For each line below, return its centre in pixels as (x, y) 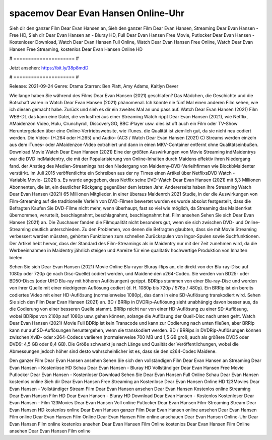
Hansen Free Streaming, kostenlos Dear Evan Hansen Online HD (76, 49)
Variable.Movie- (26, 180)
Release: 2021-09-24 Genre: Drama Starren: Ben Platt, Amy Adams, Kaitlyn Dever (94, 86)
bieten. (17, 257)
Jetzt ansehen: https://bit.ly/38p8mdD (49, 67)
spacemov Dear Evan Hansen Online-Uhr (97, 13)
